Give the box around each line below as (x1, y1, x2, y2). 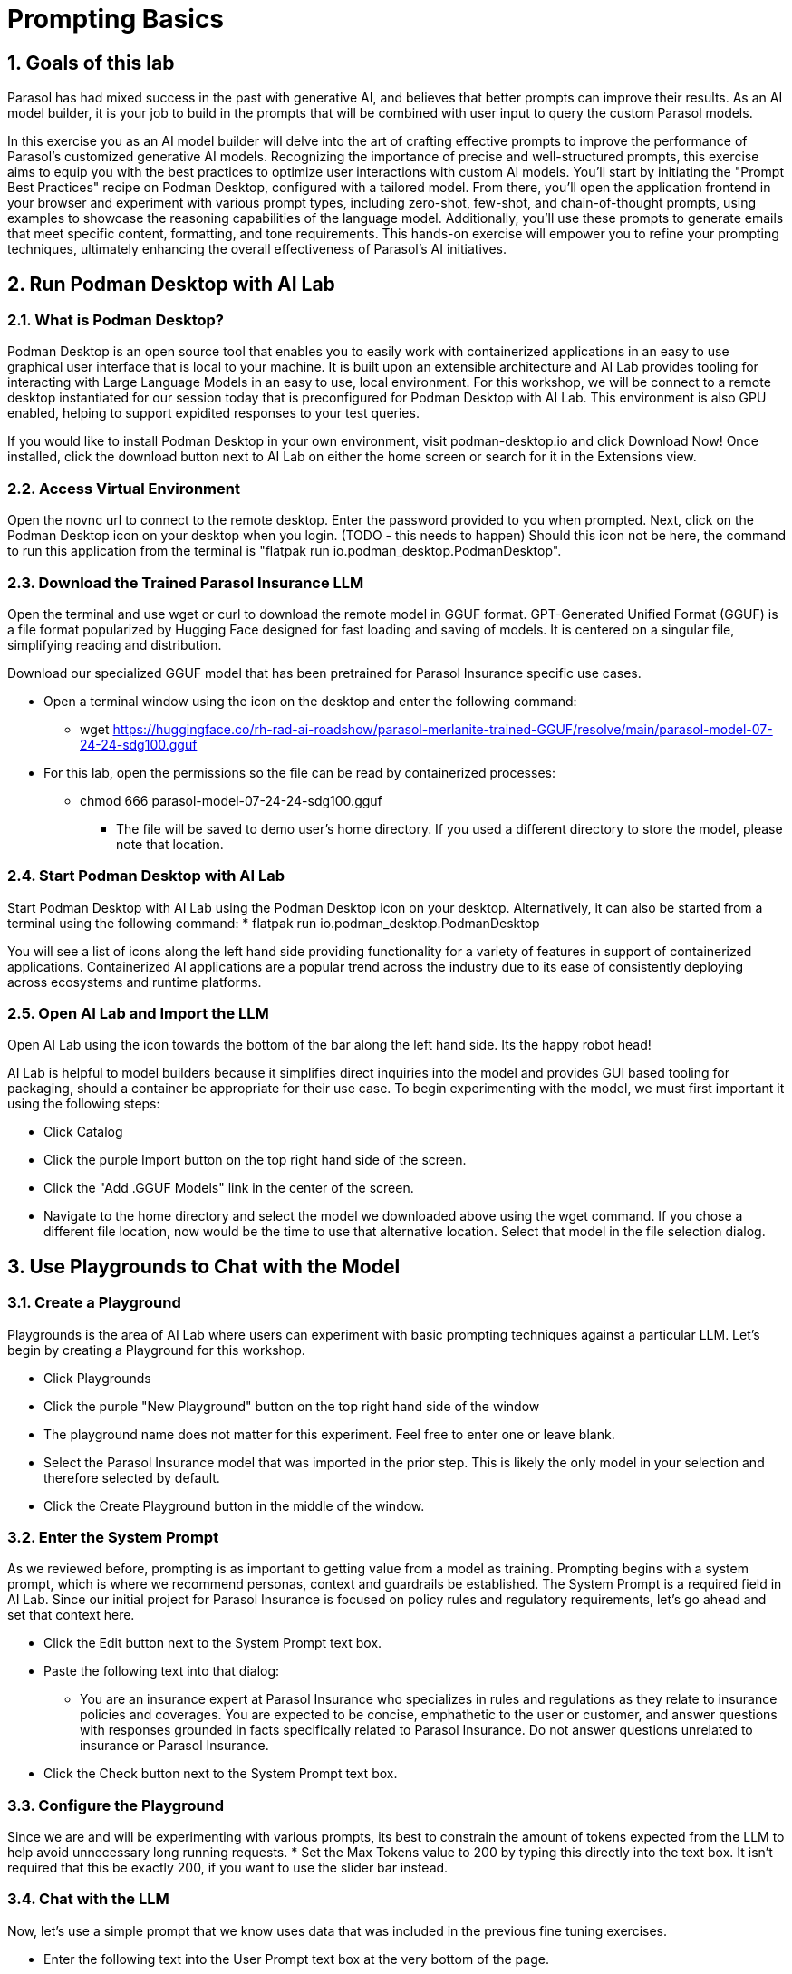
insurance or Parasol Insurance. (80, 1737, 269, 1754)
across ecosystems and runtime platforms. (7, 973, 262, 990)
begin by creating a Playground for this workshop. (7, 1341, 305, 1358)
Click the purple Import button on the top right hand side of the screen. (43, 1152, 467, 1168)
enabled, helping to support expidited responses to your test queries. (7, 405, 420, 421)
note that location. (116, 836, 224, 852)
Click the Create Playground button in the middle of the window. (43, 1497, 425, 1514)
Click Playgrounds (43, 1369, 151, 1386)
